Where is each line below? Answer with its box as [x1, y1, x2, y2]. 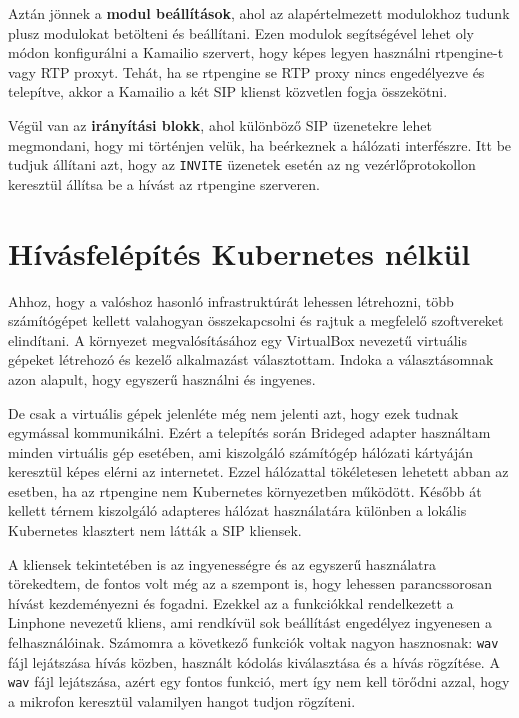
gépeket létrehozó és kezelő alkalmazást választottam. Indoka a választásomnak [8, 349, 494, 370]
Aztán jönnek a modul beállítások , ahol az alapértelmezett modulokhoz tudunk [8, 3, 510, 23]
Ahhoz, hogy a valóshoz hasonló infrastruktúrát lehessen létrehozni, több [8, 290, 454, 311]
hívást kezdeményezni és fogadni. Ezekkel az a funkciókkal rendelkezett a [8, 592, 454, 613]
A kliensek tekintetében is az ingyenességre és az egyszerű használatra [8, 553, 436, 574]
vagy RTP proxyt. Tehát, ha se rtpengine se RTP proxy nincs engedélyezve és [8, 61, 485, 82]
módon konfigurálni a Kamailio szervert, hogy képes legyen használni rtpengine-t [8, 42, 504, 63]
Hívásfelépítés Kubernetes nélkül [8, 232, 471, 273]
